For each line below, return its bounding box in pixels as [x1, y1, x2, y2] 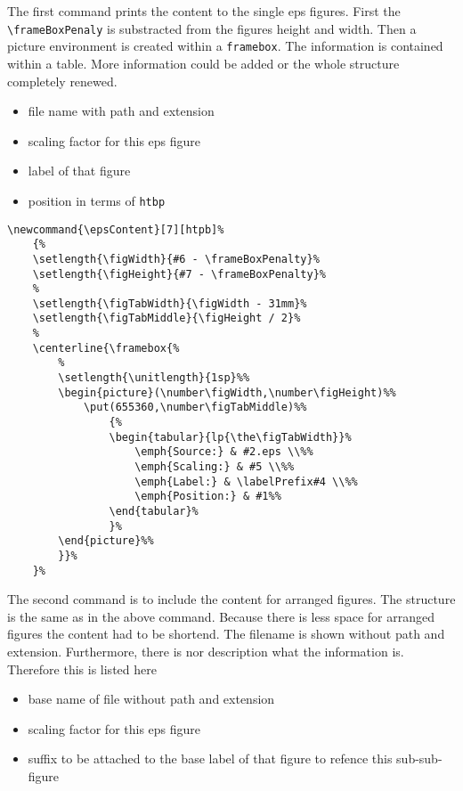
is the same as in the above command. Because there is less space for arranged [7, 607, 435, 625]
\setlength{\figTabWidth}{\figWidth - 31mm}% [32, 297, 307, 310]
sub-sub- [396, 749, 443, 768]
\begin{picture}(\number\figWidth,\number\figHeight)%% [58, 386, 396, 399]
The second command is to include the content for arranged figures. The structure [7, 590, 456, 608]
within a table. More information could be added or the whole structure [7, 53, 400, 72]
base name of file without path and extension [28, 689, 275, 708]
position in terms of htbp [28, 191, 166, 209]
